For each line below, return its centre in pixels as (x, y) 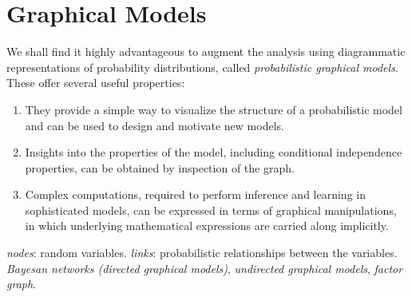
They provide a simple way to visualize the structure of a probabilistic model (214, 109)
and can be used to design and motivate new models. (154, 125)
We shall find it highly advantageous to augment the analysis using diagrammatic (206, 51)
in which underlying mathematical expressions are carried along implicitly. (207, 226)
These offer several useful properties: (96, 83)
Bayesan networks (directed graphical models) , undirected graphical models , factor (205, 268)
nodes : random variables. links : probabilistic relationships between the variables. (202, 253)
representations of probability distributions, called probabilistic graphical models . (202, 67)
